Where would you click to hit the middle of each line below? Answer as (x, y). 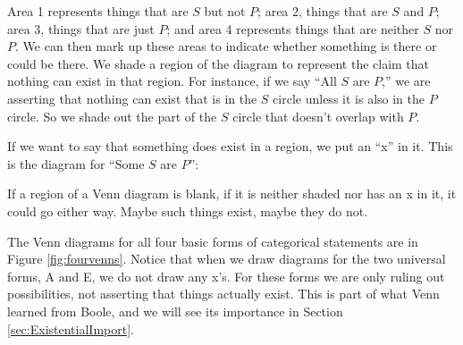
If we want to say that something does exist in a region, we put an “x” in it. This (230, 146)
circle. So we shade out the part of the (112, 116)
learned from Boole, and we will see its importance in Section (175, 311)
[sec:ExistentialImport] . (71, 328)
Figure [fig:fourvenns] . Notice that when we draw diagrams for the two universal (227, 259)
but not (225, 11)
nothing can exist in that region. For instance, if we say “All (172, 81)
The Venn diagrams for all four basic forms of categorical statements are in (213, 241)
